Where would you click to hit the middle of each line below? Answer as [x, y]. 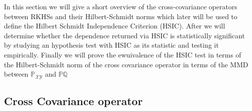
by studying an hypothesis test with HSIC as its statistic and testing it [111, 45]
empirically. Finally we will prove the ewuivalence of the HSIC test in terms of [123, 54]
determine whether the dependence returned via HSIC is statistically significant [125, 35]
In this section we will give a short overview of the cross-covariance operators [121, 6]
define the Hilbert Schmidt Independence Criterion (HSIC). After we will [115, 26]
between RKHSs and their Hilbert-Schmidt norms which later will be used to [121, 16]
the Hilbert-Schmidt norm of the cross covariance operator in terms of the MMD [126, 64]
